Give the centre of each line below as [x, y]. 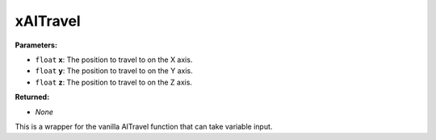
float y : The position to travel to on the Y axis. [114, 71]
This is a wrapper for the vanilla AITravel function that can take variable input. [144, 126]
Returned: [32, 97]
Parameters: [36, 45]
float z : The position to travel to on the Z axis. [114, 82]
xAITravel [48, 21]
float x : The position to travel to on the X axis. [114, 60]
